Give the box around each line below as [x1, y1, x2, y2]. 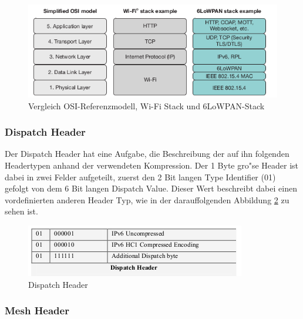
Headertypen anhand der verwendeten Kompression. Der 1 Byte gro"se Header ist [5, 159, 299, 172]
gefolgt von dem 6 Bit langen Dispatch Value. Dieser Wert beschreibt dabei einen [5, 182, 297, 194]
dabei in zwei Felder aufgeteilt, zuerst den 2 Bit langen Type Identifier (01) [5, 170, 276, 183]
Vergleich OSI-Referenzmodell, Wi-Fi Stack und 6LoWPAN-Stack [28, 99, 265, 112]
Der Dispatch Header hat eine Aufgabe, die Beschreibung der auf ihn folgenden [5, 147, 289, 160]
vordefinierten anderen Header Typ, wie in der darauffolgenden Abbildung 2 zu [5, 193, 289, 206]
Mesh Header [5, 303, 69, 318]
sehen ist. [5, 205, 38, 217]
